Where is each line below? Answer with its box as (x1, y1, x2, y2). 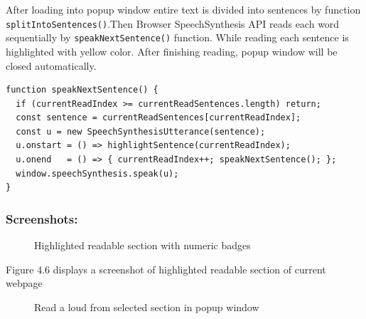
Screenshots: (6, 209, 78, 227)
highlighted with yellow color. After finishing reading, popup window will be (6, 43, 338, 58)
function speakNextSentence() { (6, 85, 158, 95)
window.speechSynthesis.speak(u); (16, 168, 179, 179)
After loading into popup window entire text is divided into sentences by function (6, 2, 361, 16)
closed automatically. (6, 58, 97, 73)
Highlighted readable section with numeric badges (34, 238, 251, 253)
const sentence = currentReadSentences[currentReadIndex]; (16, 113, 301, 123)
